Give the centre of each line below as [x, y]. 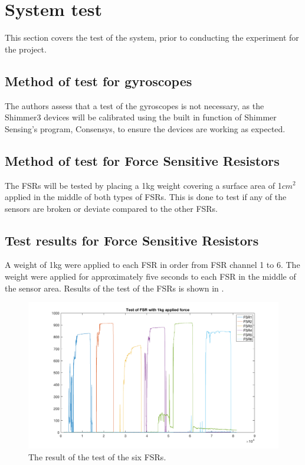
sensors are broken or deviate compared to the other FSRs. [111, 208]
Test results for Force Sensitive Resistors [132, 240]
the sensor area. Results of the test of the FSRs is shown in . [114, 288]
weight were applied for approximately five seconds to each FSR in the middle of [150, 276]
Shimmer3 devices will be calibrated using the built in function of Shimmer [141, 117]
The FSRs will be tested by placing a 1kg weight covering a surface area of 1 [143, 185]
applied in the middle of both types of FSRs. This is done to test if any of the [146, 197]
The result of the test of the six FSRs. [97, 456]
